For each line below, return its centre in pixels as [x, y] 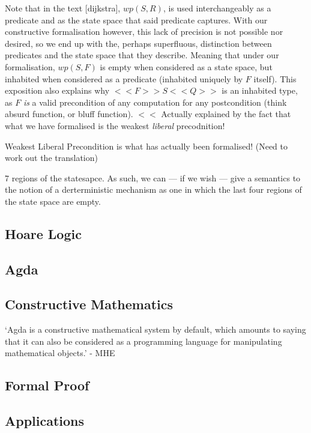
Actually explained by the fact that [226, 114]
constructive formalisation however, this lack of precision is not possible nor [144, 32]
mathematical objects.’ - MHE [60, 353]
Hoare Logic [43, 233]
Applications [45, 421]
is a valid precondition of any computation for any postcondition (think [155, 102]
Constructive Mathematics [89, 304]
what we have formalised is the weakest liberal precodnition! [115, 125]
